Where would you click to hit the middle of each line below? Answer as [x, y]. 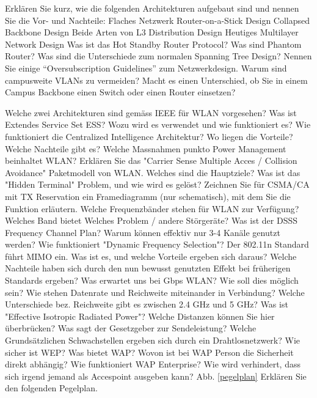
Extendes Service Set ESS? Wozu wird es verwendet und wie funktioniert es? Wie [158, 124]
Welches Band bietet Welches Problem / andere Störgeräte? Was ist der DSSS [151, 220]
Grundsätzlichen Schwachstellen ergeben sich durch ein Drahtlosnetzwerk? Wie [152, 340]
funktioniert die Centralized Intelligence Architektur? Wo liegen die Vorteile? [149, 136]
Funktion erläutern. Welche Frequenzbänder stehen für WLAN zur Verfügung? [152, 208]
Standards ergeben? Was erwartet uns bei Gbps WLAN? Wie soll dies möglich [152, 280]
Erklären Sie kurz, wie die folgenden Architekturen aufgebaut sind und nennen [152, 8]
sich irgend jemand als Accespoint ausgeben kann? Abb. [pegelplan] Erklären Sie [156, 376]
